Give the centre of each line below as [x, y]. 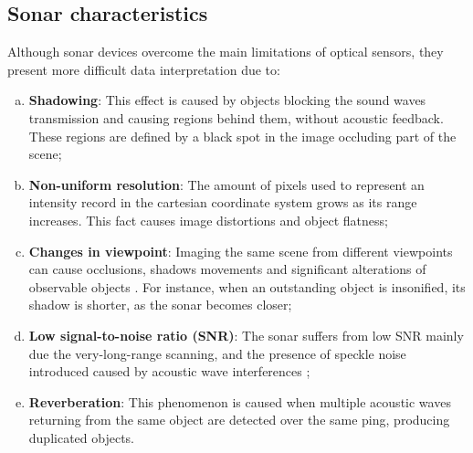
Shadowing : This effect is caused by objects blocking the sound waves [227, 100]
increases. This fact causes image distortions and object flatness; [208, 220]
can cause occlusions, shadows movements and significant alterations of [227, 269]
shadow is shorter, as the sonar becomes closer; [160, 305]
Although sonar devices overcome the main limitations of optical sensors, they [226, 52]
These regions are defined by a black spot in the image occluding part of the [242, 136]
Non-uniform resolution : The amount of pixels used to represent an [226, 184]
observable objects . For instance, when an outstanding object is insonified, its [247, 286]
